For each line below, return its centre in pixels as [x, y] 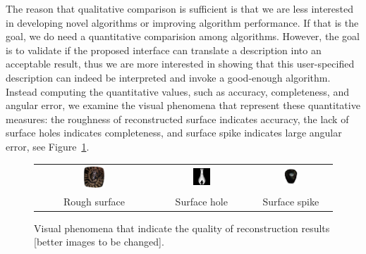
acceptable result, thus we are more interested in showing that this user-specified [180, 64]
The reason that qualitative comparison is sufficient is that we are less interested [180, 8]
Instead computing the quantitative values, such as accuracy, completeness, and [177, 91]
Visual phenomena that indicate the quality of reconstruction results [182, 228]
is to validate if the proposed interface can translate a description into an [164, 50]
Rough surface [94, 201]
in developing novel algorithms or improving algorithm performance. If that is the [182, 22]
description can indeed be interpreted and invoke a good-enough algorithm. [168, 77]
